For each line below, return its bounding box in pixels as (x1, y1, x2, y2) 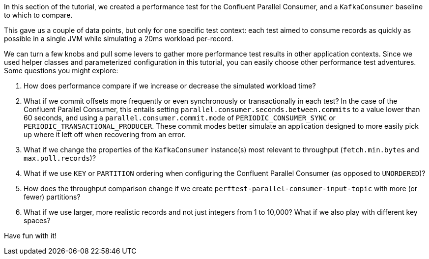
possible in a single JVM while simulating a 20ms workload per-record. (4, 34, 233, 43)
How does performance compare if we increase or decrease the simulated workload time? (24, 82, 316, 90)
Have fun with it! (4, 231, 57, 240)
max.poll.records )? (24, 154, 96, 162)
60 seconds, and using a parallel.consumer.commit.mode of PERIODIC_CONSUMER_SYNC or (24, 114, 336, 122)
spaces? (24, 216, 51, 225)
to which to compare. (4, 11, 73, 19)
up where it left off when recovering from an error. (24, 130, 186, 139)
